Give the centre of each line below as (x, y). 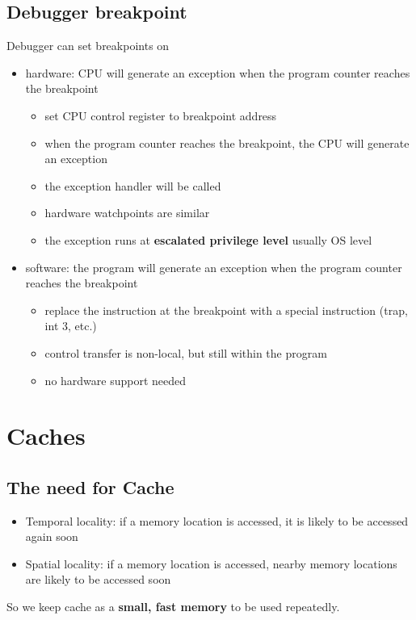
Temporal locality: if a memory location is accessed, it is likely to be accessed (217, 520)
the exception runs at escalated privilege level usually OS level (208, 239)
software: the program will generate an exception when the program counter (214, 267)
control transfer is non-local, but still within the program (186, 352)
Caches (46, 436)
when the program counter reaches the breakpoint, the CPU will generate (227, 142)
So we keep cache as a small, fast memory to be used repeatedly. (173, 607)
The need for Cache (90, 486)
